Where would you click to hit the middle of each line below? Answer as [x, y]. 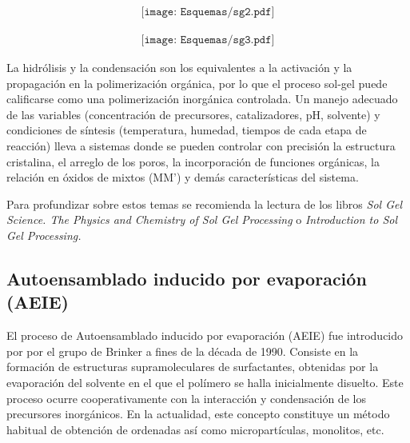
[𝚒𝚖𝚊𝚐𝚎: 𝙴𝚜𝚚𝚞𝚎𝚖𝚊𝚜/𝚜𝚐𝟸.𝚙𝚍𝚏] [208, 12]
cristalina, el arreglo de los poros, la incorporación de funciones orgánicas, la [193, 161]
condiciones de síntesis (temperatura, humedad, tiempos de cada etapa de [187, 130]
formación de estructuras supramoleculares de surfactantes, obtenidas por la [193, 367]
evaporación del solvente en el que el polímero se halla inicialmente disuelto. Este [205, 382]
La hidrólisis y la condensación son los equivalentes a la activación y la [179, 68]
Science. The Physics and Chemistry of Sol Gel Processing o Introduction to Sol [202, 220]
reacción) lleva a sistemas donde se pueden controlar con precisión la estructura [201, 146]
